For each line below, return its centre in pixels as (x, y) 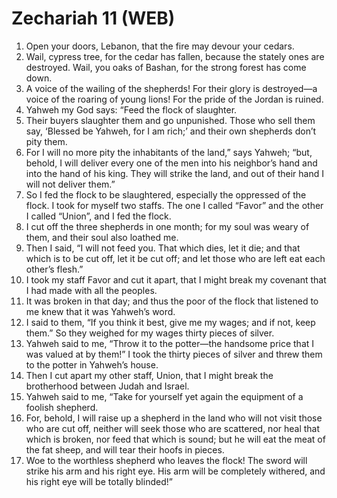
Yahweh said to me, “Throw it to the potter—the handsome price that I (170, 343)
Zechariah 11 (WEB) (93, 18)
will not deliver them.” (70, 184)
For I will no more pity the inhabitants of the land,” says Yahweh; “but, (169, 152)
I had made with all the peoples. (91, 290)
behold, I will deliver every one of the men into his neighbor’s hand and (171, 163)
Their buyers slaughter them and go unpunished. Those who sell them (170, 120)
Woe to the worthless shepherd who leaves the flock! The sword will (166, 460)
